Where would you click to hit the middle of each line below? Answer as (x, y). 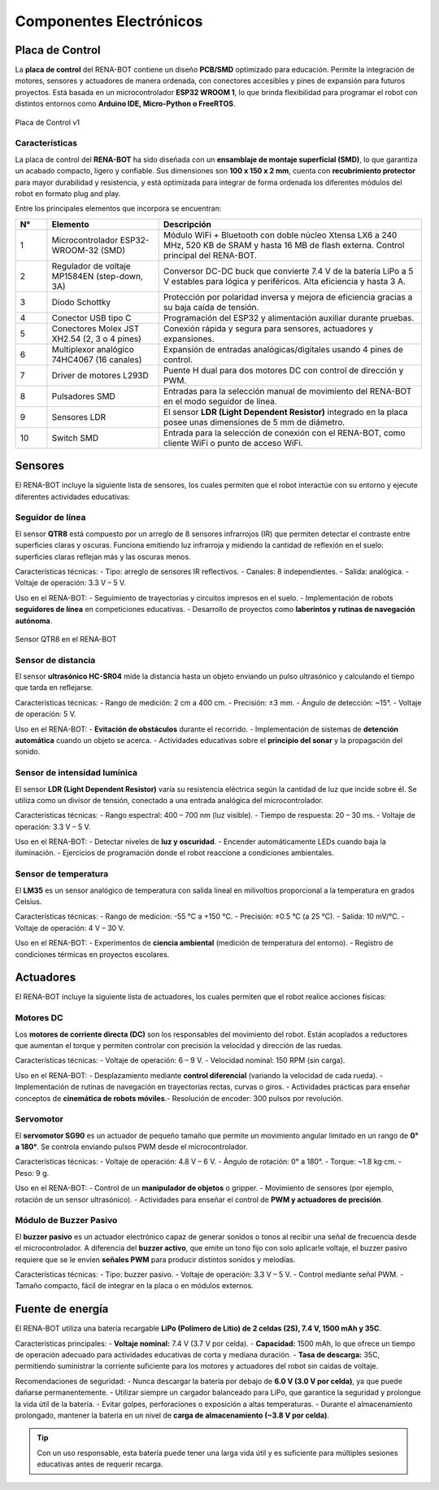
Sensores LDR (79, 417)
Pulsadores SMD (83, 396)
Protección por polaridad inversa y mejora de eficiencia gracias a (288, 297)
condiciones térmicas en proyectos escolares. (92, 954)
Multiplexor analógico (93, 349)
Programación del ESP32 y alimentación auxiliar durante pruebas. (289, 317)
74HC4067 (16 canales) (97, 360)
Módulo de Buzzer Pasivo (66, 1221)
